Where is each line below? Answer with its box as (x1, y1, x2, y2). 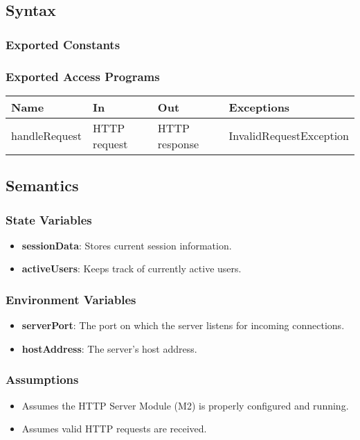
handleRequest (11, 127, 82, 144)
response (157, 135, 199, 152)
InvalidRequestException (228, 127, 349, 144)
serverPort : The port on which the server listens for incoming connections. (21, 318, 345, 333)
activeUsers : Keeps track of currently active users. (21, 261, 242, 276)
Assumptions (6, 371, 79, 388)
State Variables (6, 211, 92, 228)
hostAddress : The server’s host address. (21, 341, 197, 355)
